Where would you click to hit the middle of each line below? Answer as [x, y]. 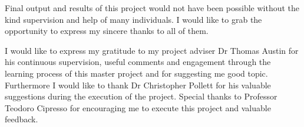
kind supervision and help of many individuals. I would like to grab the [133, 19]
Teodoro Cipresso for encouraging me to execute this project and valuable [138, 107]
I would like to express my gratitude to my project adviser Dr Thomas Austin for [152, 50]
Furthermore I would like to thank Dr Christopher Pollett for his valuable [138, 85]
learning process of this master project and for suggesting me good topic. [136, 73]
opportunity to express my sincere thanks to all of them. [107, 31]
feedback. [22, 119]
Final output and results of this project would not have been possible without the [152, 8]
